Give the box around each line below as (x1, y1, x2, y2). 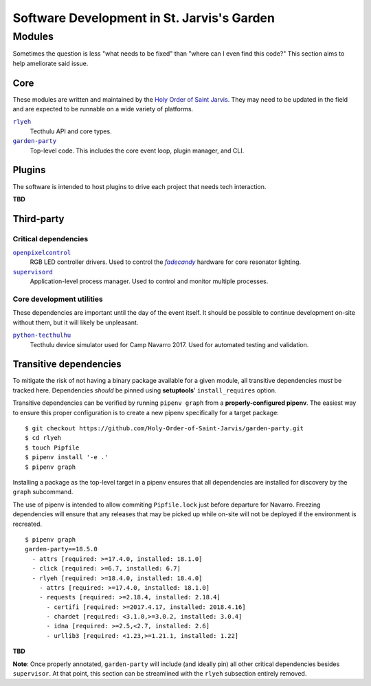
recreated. (12, 520, 43, 528)
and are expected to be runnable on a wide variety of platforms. (12, 105, 194, 113)
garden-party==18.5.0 (25, 545, 98, 553)
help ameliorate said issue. (12, 59, 89, 67)
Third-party (12, 213, 65, 225)
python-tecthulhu (12, 331, 71, 340)
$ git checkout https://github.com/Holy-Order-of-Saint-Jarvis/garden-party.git (25, 425, 304, 432)
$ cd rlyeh (25, 434, 62, 442)
